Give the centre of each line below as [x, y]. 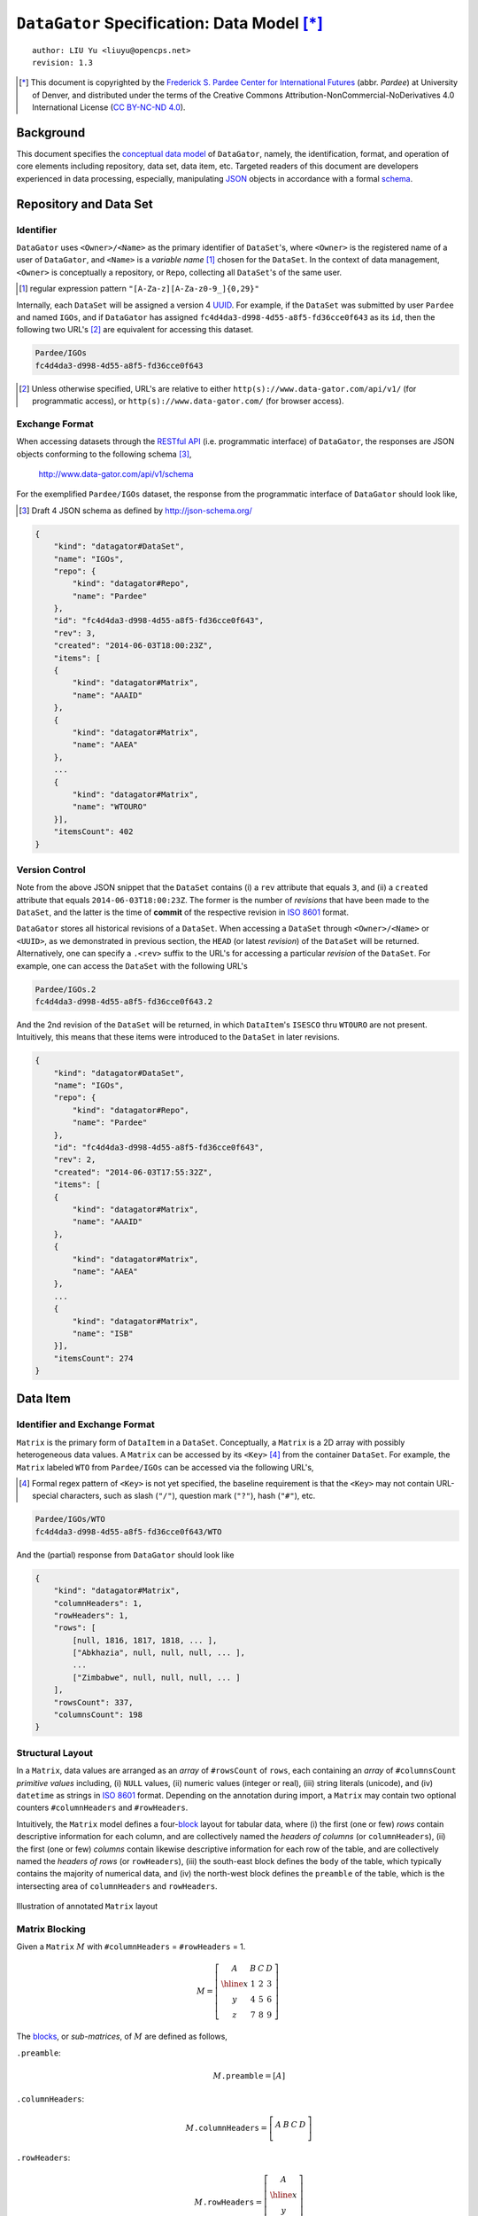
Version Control [51, 870]
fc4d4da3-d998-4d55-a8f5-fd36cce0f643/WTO [128, 1532]
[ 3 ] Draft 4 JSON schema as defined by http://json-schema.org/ [135, 511]
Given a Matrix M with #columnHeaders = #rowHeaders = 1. [131, 1947]
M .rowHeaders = [228, 2202]
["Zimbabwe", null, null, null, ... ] [156, 1677]
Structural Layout [54, 1752]
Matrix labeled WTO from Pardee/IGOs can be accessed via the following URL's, [165, 1467]
